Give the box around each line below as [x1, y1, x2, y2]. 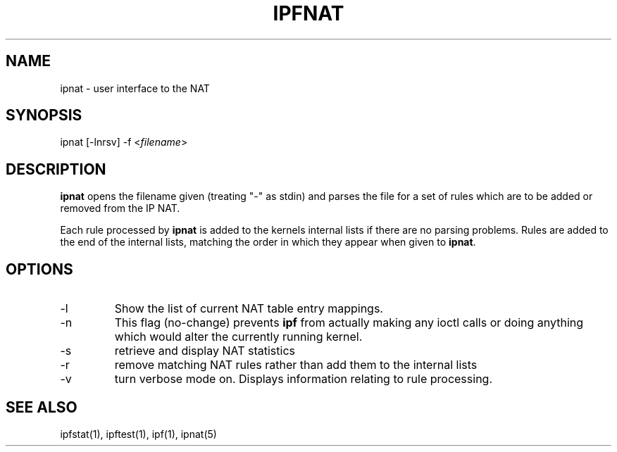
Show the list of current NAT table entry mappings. [114, 301, 383, 316]
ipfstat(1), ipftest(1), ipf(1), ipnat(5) [60, 427, 217, 440]
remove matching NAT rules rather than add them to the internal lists [114, 358, 478, 372]
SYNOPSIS [6, 106, 82, 125]
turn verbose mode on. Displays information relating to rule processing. [114, 372, 493, 387]
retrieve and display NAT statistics [114, 344, 295, 358]
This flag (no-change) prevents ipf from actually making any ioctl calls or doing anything [114, 315, 584, 330]
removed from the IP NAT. [60, 202, 180, 215]
